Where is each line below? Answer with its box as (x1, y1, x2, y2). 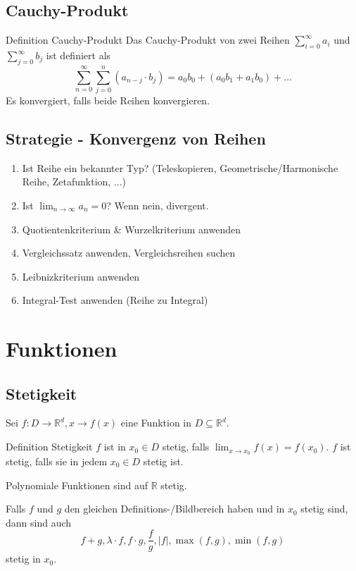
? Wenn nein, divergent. (106, 197, 209, 212)
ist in (103, 439, 126, 454)
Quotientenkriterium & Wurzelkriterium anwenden (22, 221, 241, 236)
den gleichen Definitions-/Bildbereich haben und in (64, 501, 285, 516)
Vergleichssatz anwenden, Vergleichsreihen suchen (22, 245, 236, 260)
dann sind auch (6, 515, 72, 529)
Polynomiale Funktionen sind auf (6, 477, 148, 492)
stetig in (6, 551, 41, 566)
